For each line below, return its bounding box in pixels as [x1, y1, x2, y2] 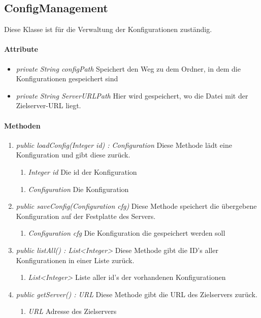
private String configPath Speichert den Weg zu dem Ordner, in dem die [16, 63, 241, 74]
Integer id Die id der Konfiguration [28, 166, 137, 177]
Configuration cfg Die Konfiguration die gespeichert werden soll [28, 228, 225, 238]
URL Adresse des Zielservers [28, 306, 117, 316]
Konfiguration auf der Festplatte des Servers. [16, 210, 156, 221]
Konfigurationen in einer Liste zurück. [16, 255, 135, 265]
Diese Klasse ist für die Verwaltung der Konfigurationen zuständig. [4, 24, 212, 35]
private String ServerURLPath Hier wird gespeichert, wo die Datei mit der [16, 90, 248, 101]
